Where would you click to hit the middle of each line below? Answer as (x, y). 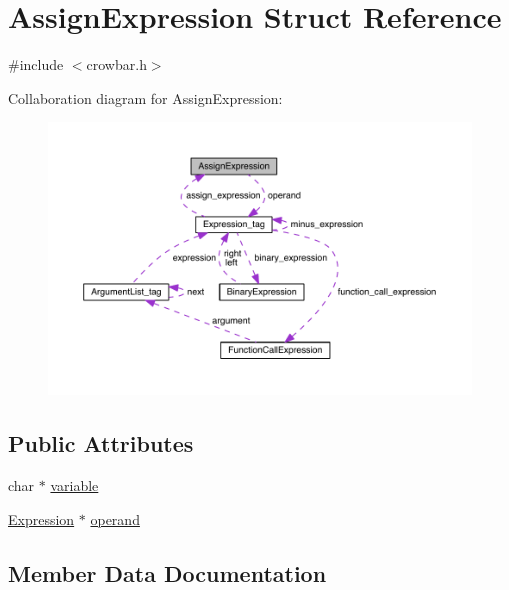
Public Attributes (101, 443)
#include (36, 64)
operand (115, 518)
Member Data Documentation (167, 572)
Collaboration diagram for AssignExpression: (145, 97)
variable (74, 485)
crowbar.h (116, 64)
